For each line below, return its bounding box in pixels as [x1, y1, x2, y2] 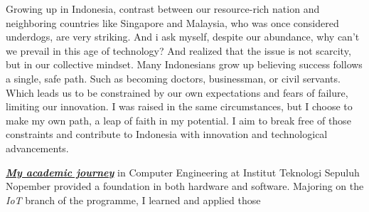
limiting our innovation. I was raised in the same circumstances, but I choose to [6, 99, 353, 114]
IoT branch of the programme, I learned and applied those [6, 192, 261, 207]
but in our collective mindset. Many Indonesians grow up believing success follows [6, 57, 363, 72]
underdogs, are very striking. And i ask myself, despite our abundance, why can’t [6, 29, 360, 44]
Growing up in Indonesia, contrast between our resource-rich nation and [6, 1, 320, 16]
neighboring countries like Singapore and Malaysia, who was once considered [6, 15, 339, 30]
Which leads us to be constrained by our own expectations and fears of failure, [6, 85, 348, 100]
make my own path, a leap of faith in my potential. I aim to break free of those [6, 112, 351, 127]
